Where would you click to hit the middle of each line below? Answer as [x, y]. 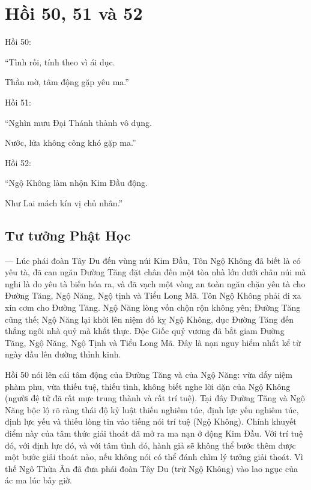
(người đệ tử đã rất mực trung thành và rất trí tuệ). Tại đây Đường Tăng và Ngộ [155, 398]
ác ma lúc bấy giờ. [38, 480]
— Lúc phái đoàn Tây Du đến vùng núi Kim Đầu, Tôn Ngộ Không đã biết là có [153, 260]
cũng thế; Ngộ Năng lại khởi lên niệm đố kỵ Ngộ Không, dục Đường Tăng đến [149, 319]
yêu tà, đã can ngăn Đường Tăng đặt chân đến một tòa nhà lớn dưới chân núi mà [155, 272]
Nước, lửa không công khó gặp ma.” [71, 142]
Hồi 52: [18, 162]
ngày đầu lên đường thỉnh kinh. [63, 354]
